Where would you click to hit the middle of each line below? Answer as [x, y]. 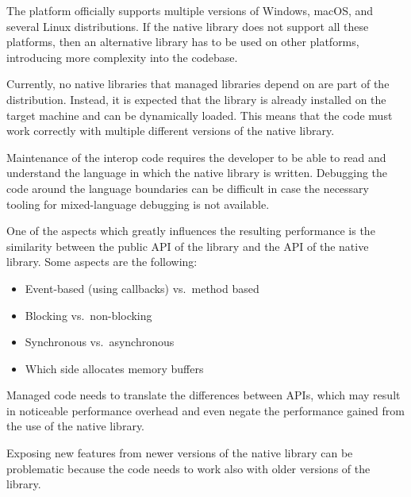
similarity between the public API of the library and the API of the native [188, 246]
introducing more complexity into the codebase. [122, 57]
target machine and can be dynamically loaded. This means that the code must [200, 115]
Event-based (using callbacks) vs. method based [142, 288]
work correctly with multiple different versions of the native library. [171, 131]
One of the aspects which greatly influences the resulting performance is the [191, 231]
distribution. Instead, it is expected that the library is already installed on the [196, 99]
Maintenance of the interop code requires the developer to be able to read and [196, 157]
